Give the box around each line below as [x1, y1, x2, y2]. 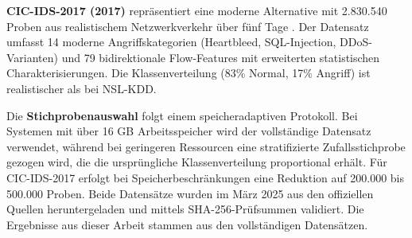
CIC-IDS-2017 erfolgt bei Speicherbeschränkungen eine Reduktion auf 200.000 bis [6, 169, 405, 185]
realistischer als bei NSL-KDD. [6, 80, 157, 96]
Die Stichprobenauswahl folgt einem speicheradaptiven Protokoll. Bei [6, 107, 358, 123]
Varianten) [6, 49, 59, 65]
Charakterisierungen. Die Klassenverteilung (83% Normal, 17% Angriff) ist [6, 64, 371, 81]
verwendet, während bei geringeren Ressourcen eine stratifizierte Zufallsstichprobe [6, 138, 406, 154]
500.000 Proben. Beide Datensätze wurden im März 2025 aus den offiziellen [6, 185, 374, 201]
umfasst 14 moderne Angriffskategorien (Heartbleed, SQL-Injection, [6, 33, 336, 50]
